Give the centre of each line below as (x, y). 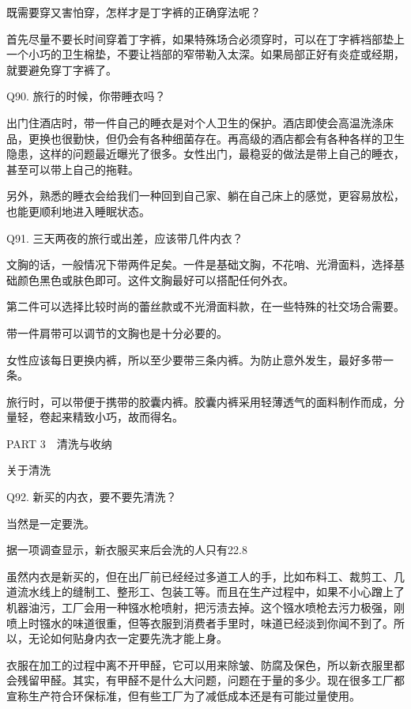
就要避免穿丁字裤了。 (62, 69)
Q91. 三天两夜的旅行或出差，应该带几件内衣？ (125, 238)
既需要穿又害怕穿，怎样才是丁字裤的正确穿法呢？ (134, 12)
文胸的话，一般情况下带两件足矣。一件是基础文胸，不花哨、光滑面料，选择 (200, 264)
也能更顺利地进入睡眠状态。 (78, 211)
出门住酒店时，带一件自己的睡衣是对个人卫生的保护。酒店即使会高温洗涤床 (200, 122)
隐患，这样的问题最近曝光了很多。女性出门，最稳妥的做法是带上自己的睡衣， (205, 154)
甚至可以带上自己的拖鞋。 (73, 169)
